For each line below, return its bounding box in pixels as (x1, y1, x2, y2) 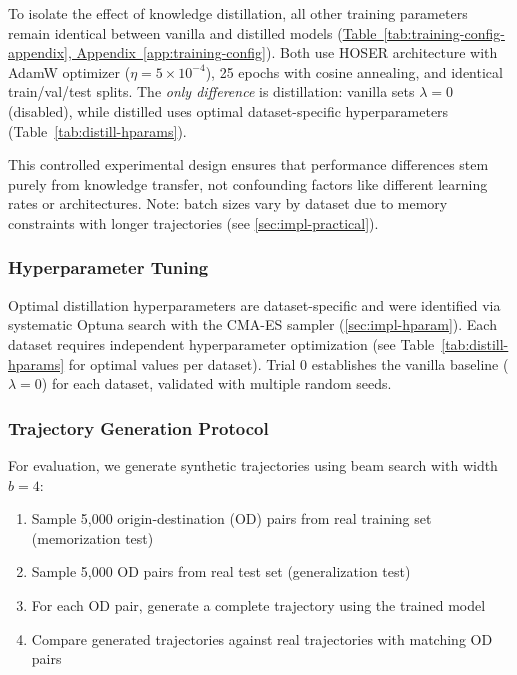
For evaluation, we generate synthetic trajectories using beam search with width (8, 454, 498, 475)
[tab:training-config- (383, 22, 505, 43)
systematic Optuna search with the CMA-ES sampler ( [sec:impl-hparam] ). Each (8, 314, 497, 335)
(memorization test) (31, 527, 154, 548)
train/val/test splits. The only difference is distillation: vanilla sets (8, 81, 415, 102)
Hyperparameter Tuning (8, 255, 209, 280)
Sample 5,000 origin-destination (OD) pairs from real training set (31, 508, 432, 529)
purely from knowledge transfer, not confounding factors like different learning (8, 173, 488, 194)
